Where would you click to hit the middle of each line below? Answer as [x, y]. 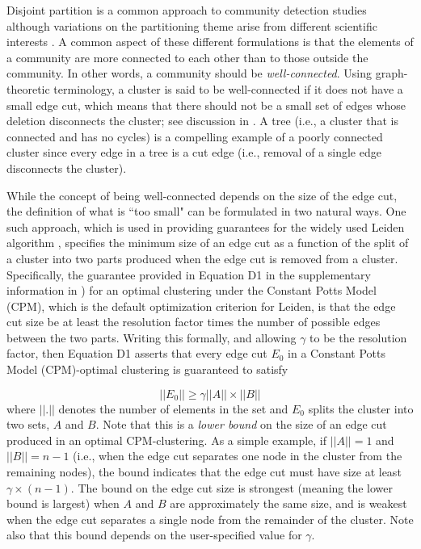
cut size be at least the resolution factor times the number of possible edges [194, 322]
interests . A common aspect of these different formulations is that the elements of [210, 42]
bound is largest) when [63, 503]
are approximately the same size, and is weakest [288, 503]
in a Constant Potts [337, 353]
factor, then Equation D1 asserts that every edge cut [137, 353]
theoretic [28, 88]
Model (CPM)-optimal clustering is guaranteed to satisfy [147, 369]
